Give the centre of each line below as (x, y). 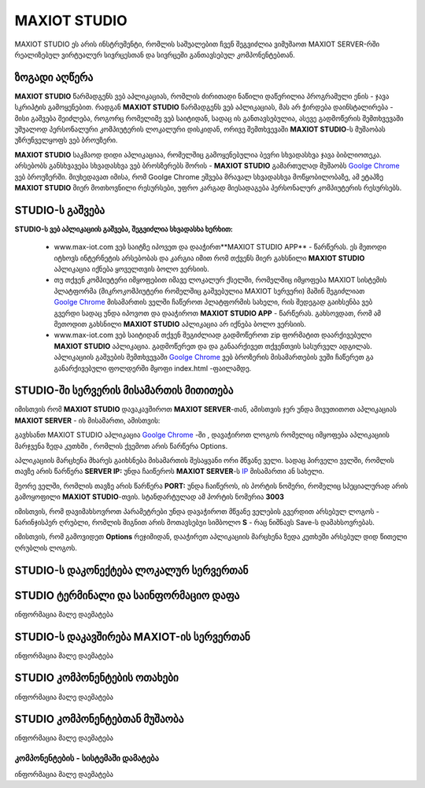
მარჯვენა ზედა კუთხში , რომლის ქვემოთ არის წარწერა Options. (121, 446)
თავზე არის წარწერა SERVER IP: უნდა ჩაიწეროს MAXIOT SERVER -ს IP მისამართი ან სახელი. (169, 472)
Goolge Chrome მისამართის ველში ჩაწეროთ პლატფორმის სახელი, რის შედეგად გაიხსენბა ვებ (213, 302)
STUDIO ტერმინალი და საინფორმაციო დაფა (127, 596)
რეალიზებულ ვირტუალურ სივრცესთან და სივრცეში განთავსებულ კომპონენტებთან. (155, 54)
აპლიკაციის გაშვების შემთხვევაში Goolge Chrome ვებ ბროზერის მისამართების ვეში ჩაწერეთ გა (214, 357)
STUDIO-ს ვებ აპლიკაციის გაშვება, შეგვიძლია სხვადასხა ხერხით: (124, 229)
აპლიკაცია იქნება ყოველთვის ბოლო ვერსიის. (132, 269)
